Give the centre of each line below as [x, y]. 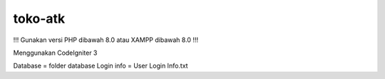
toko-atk [39, 19]
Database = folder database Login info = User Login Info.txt [101, 66]
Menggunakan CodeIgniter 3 [55, 53]
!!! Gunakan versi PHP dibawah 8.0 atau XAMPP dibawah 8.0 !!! [106, 40]
